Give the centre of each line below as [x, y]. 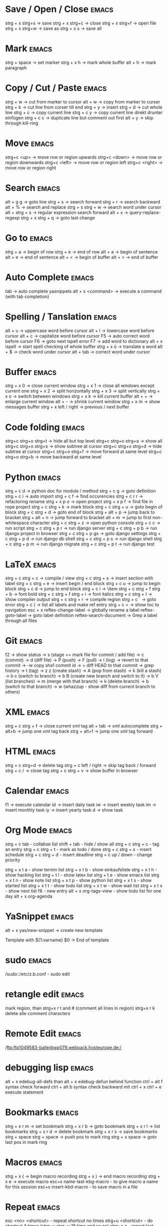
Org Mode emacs [39, 830]
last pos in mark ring [26, 1142]
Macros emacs [34, 1162]
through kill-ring [22, 123]
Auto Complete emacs [49, 277]
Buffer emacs [31, 372]
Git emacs [24, 641]
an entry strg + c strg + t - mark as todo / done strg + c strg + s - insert [78, 849]
